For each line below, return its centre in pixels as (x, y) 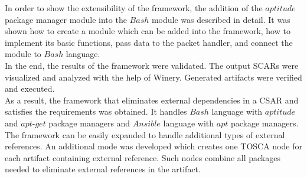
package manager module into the (66, 19)
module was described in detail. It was (221, 19)
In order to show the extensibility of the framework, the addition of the (134, 8)
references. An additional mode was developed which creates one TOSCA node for (153, 146)
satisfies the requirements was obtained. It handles (96, 111)
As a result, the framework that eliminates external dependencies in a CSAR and (152, 100)
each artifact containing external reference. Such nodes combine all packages (143, 157)
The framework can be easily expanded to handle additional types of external (145, 134)
